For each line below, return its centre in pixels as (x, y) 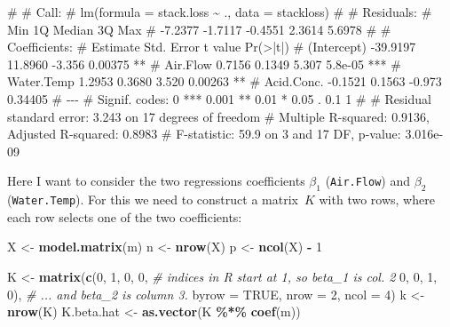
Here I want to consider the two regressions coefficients (156, 181)
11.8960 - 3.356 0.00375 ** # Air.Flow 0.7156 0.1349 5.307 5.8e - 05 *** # (204, 64)
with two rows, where (377, 199)
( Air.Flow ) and (368, 181)
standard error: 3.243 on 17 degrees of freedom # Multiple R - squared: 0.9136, (218, 116)
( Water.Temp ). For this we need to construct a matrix (153, 199)
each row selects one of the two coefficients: (125, 216)
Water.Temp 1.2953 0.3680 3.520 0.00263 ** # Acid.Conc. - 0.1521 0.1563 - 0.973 (225, 81)
